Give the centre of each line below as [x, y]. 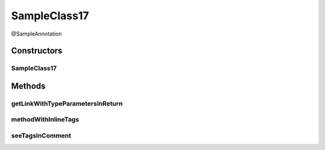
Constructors [37, 51]
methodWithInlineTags [45, 119]
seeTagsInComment [41, 136]
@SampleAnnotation [37, 34]
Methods [28, 86]
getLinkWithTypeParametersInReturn [67, 104]
